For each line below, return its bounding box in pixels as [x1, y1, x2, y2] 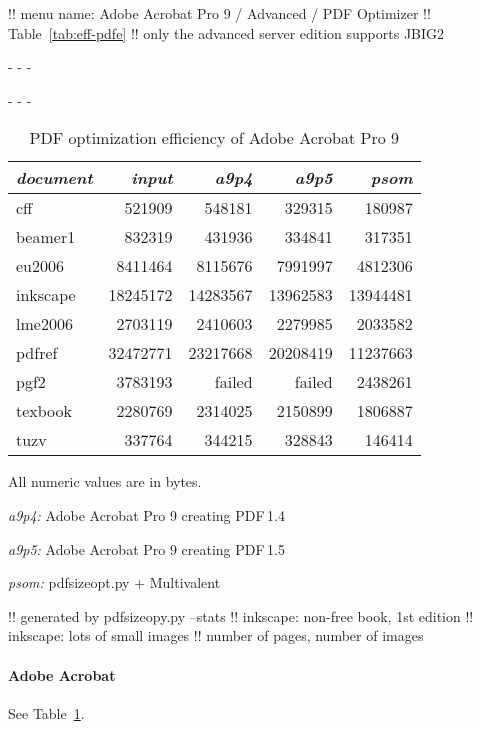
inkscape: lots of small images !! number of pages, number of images [8, 625, 424, 646]
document [16, 166, 93, 190]
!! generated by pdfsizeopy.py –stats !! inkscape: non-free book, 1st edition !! [8, 605, 474, 626]
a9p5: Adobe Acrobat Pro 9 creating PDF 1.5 [8, 538, 285, 559]
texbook [16, 399, 73, 423]
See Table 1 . [8, 702, 85, 723]
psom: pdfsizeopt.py [8, 572, 130, 593]
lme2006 [16, 312, 73, 336]
